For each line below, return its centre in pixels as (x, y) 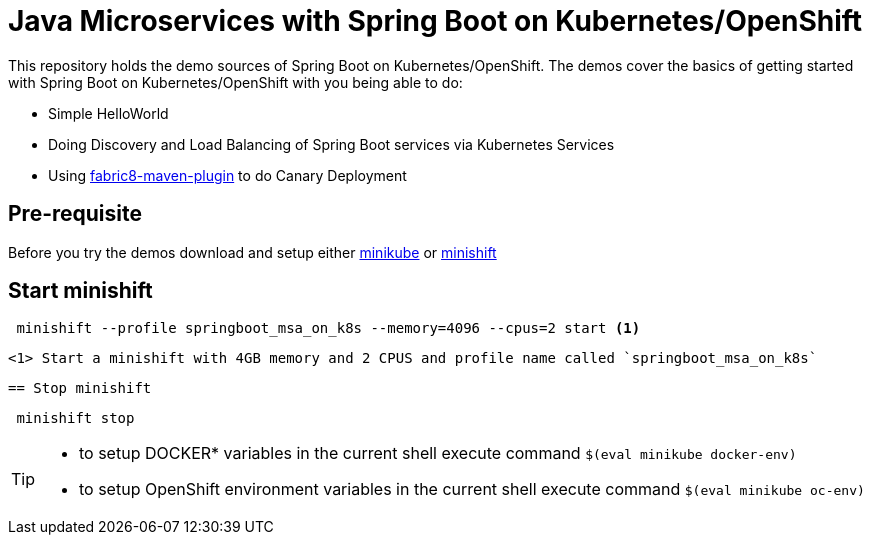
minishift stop (75, 418)
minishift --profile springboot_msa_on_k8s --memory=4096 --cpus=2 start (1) (328, 328)
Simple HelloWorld (108, 113)
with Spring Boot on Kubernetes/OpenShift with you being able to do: (235, 82)
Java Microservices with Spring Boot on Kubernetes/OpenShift (435, 21)
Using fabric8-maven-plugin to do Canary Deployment (227, 175)
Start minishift (80, 291)
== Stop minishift (80, 388)
